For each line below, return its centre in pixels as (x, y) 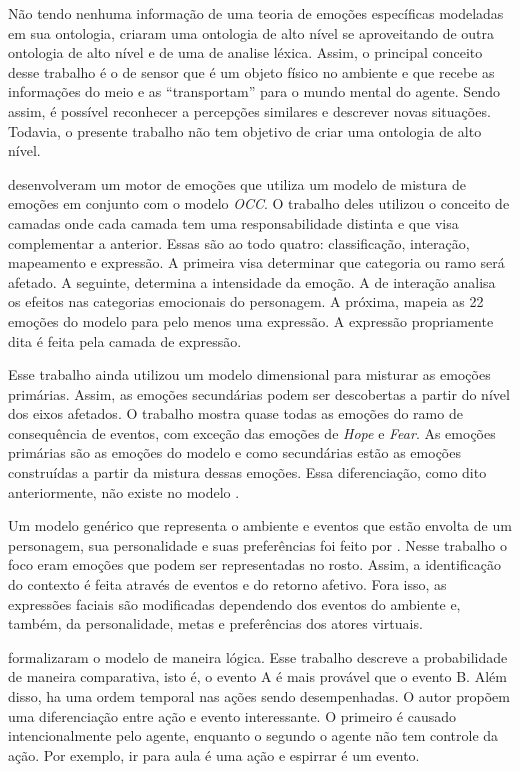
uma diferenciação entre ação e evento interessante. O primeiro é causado (232, 715)
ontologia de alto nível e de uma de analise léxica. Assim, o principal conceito (245, 52)
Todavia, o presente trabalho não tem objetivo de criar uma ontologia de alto (245, 130)
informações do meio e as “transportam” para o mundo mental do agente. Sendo (254, 91)
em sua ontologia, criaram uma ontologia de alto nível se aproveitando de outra (251, 32)
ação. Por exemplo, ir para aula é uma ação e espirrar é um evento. (214, 754)
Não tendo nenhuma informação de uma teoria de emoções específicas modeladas (256, 13)
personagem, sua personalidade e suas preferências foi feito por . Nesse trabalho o (258, 544)
